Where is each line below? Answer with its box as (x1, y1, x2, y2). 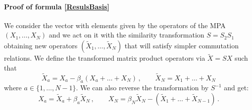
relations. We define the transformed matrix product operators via (4, 53, 205, 63)
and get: (224, 82, 249, 93)
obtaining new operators (4, 40, 78, 50)
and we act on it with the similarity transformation (49, 30, 204, 40)
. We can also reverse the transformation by (76, 82, 209, 93)
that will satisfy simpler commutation (124, 40, 239, 50)
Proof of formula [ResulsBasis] (4, 1, 109, 11)
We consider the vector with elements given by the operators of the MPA (4, 20, 226, 30)
